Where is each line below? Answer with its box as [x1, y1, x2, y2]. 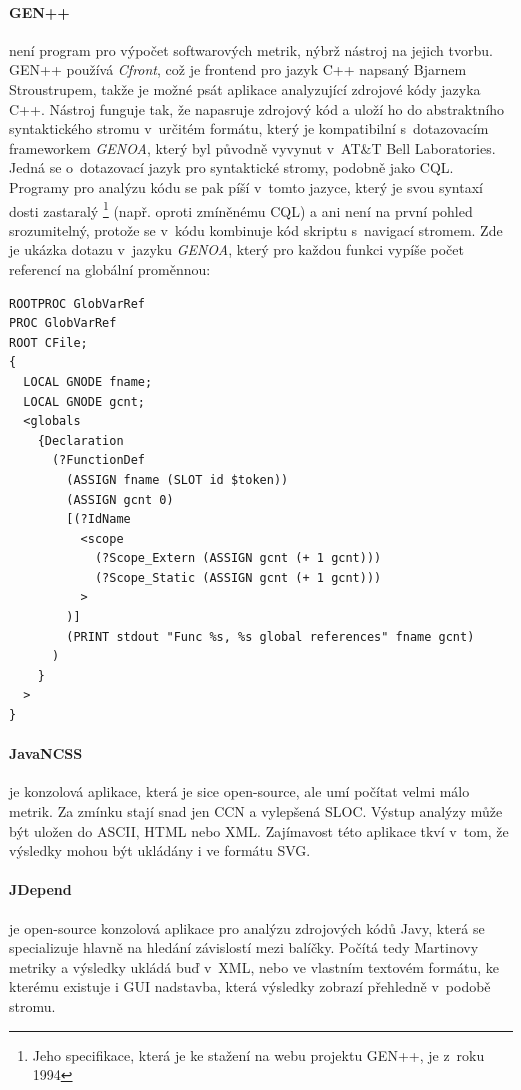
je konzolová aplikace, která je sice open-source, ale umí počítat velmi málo [9, 781, 470, 802]
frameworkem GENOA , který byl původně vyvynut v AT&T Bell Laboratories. [9, 137, 496, 158]
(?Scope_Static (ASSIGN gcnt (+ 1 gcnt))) [94, 570, 382, 585]
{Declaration [37, 433, 124, 448]
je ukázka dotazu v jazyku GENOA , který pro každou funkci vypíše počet [9, 239, 464, 260]
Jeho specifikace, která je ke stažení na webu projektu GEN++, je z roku [32, 1044, 485, 1065]
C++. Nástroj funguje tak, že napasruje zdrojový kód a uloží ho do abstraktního [9, 98, 505, 119]
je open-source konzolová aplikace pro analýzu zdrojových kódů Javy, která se [9, 917, 485, 938]
